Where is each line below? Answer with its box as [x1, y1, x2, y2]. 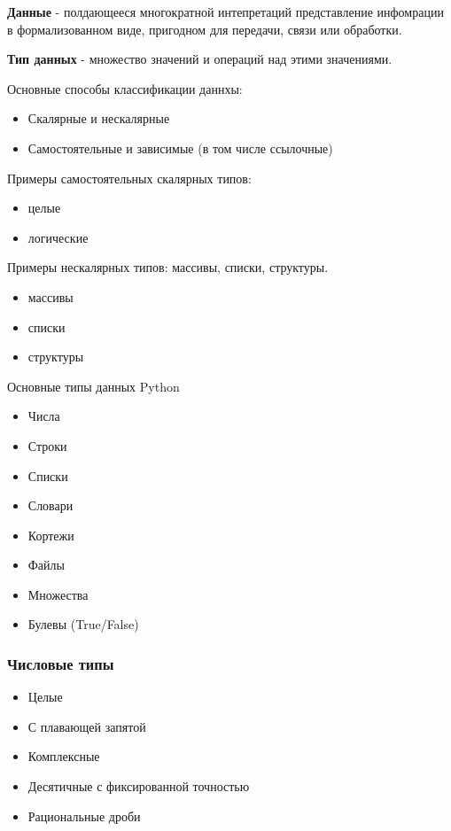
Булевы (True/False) [27, 615, 139, 633]
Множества [27, 585, 89, 603]
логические [27, 228, 89, 246]
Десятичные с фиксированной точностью [27, 777, 250, 796]
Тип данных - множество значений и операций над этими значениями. [7, 50, 393, 68]
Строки [27, 436, 67, 454]
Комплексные [27, 747, 100, 765]
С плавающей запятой [27, 717, 146, 735]
